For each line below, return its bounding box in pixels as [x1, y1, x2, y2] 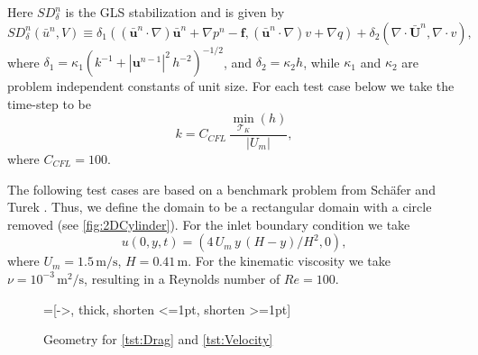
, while [303, 52, 340, 71]
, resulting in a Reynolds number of [84, 269, 280, 287]
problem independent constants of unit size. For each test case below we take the [7, 77, 455, 96]
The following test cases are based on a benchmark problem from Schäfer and [7, 179, 436, 198]
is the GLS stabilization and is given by [65, 3, 285, 21]
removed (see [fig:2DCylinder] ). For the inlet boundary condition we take [7, 214, 410, 233]
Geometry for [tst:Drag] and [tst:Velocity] [43, 330, 273, 349]
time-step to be [7, 94, 92, 113]
